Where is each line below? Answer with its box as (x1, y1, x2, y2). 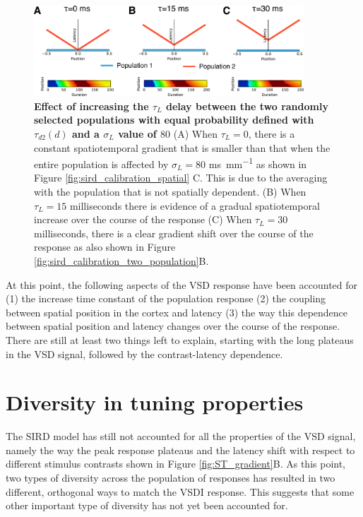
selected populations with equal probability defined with (34, 112, 314, 127)
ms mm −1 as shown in (208, 155, 307, 171)
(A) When (173, 126, 218, 141)
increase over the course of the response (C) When (34, 212, 252, 227)
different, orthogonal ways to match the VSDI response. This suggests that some (6, 484, 355, 499)
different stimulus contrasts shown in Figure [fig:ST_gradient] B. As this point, (6, 456, 346, 471)
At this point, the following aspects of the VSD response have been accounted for (6, 277, 358, 292)
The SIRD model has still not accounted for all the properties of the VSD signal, (6, 429, 356, 444)
